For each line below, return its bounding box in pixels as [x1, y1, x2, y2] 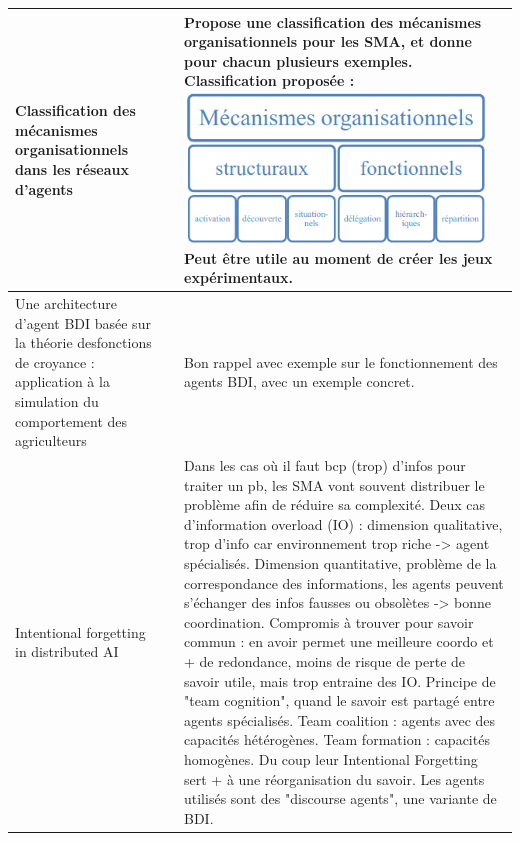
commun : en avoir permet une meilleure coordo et [184, 631, 494, 652]
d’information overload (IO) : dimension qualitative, [184, 513, 503, 534]
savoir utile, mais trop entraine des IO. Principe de [184, 670, 496, 691]
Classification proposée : [184, 70, 355, 91]
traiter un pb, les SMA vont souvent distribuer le [184, 474, 485, 495]
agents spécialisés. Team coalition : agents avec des [184, 709, 496, 730]
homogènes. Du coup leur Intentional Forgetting [184, 748, 478, 769]
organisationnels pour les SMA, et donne [184, 31, 472, 52]
